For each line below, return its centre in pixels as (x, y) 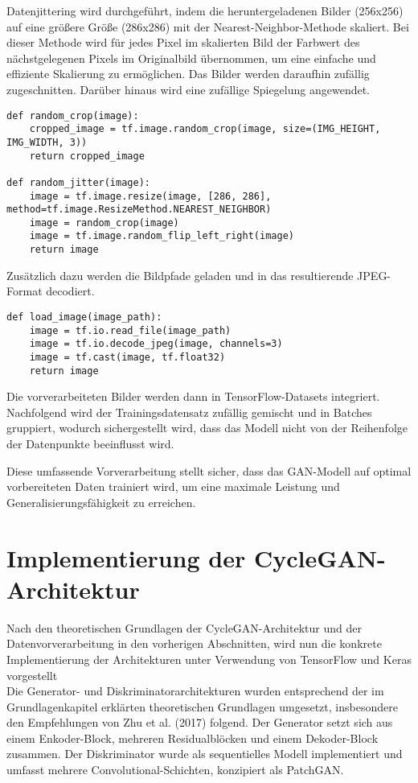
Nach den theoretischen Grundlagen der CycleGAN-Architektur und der (184, 627)
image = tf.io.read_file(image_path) (130, 330)
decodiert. (70, 291)
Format (25, 291)
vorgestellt (32, 675)
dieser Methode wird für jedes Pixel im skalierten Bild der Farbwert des (183, 42)
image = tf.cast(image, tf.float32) (127, 357)
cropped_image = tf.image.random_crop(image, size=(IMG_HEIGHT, (205, 129)
